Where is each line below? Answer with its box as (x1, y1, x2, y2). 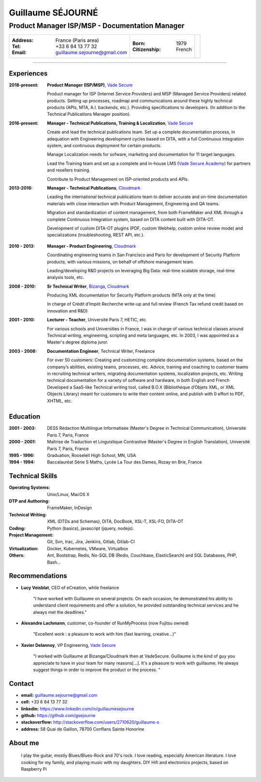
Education (9, 412, 41, 421)
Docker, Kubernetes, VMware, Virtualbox (47, 546, 128, 551)
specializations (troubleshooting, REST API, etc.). (47, 232, 145, 238)
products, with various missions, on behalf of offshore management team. (47, 259, 194, 265)
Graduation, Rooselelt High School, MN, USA (47, 453, 136, 458)
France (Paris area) (55, 37, 99, 44)
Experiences (9, 69, 48, 78)
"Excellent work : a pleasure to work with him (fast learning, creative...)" (33, 631, 176, 637)
